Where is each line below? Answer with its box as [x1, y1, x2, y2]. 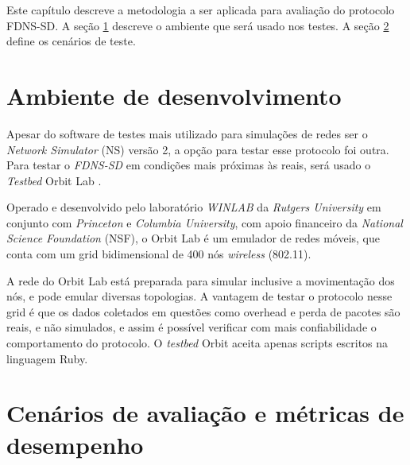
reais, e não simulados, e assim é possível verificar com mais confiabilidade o [6, 319, 377, 335]
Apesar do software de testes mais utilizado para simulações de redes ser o [6, 125, 368, 141]
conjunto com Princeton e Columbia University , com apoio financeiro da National [6, 214, 403, 231]
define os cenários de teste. [6, 33, 136, 49]
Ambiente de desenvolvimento [6, 79, 342, 111]
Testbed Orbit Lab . [6, 172, 102, 188]
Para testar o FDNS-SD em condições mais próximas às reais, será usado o [6, 157, 371, 173]
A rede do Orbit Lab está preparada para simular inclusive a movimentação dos [6, 272, 395, 289]
